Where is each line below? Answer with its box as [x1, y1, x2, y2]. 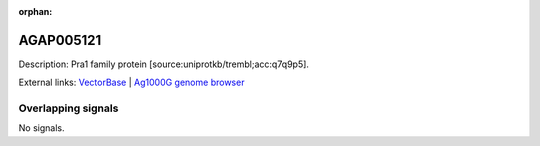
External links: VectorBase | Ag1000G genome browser [18, 76, 245, 89]
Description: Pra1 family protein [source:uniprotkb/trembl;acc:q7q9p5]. [18, 58, 310, 70]
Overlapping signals [18, 101, 119, 115]
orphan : [18, 6, 53, 17]
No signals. [18, 122, 65, 134]
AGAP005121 [18, 31, 102, 49]
